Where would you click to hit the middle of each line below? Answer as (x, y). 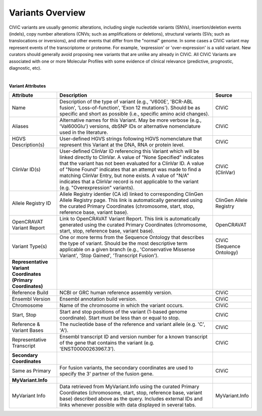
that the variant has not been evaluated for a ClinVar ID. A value (132, 163)
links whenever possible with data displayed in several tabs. (128, 405)
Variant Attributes (27, 86)
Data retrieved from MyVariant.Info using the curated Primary (129, 387)
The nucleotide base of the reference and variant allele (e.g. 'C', (132, 325)
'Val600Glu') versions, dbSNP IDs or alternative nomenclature (130, 127)
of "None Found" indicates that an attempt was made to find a (130, 169)
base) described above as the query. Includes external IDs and (131, 399)
